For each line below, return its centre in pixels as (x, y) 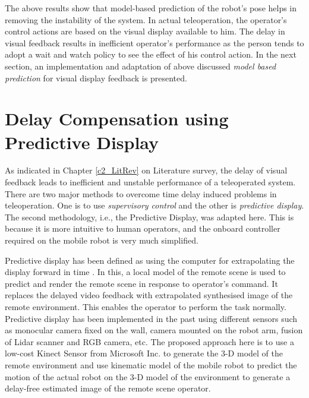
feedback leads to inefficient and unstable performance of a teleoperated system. (150, 182)
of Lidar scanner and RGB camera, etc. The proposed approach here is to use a (149, 341)
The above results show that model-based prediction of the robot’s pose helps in (151, 8)
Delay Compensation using (117, 119)
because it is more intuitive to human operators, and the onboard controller (143, 228)
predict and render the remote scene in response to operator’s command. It (141, 283)
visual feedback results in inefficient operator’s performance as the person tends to (154, 42)
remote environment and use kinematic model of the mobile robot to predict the (151, 364)
